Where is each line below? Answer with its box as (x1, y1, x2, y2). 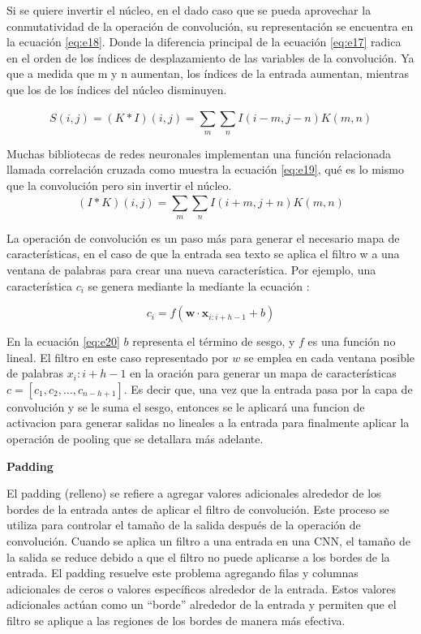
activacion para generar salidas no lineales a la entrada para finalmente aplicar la (6, 414, 410, 431)
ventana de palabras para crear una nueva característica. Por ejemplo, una (6, 261, 376, 278)
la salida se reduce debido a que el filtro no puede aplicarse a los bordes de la (6, 548, 390, 565)
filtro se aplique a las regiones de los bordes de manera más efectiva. (6, 612, 346, 628)
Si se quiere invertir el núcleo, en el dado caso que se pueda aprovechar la (6, 2, 372, 18)
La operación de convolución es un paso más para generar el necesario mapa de (6, 229, 400, 246)
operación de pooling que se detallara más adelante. (6, 430, 264, 447)
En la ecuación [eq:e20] (6, 333, 120, 350)
